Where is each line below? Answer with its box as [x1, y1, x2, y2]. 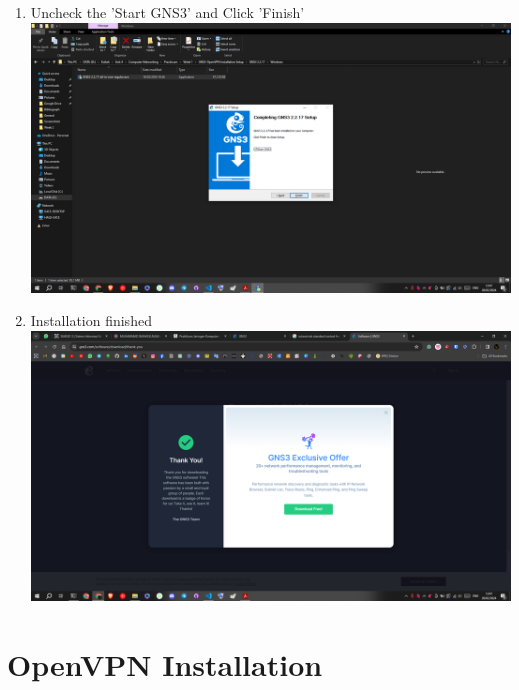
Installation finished [30, 310, 152, 331]
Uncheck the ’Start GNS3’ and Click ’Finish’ [30, 2, 305, 22]
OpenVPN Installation [7, 643, 323, 684]
